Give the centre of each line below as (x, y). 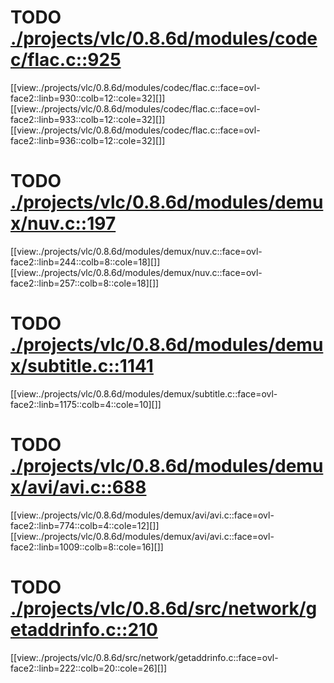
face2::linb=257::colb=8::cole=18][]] (85, 283)
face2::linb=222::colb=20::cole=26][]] (89, 668)
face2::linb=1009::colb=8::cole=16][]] (87, 547)
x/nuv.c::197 (63, 223)
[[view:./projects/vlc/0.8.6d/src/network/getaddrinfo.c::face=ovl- (144, 657)
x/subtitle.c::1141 (82, 366)
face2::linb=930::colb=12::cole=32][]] (88, 98)
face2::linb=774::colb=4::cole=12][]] (85, 525)
